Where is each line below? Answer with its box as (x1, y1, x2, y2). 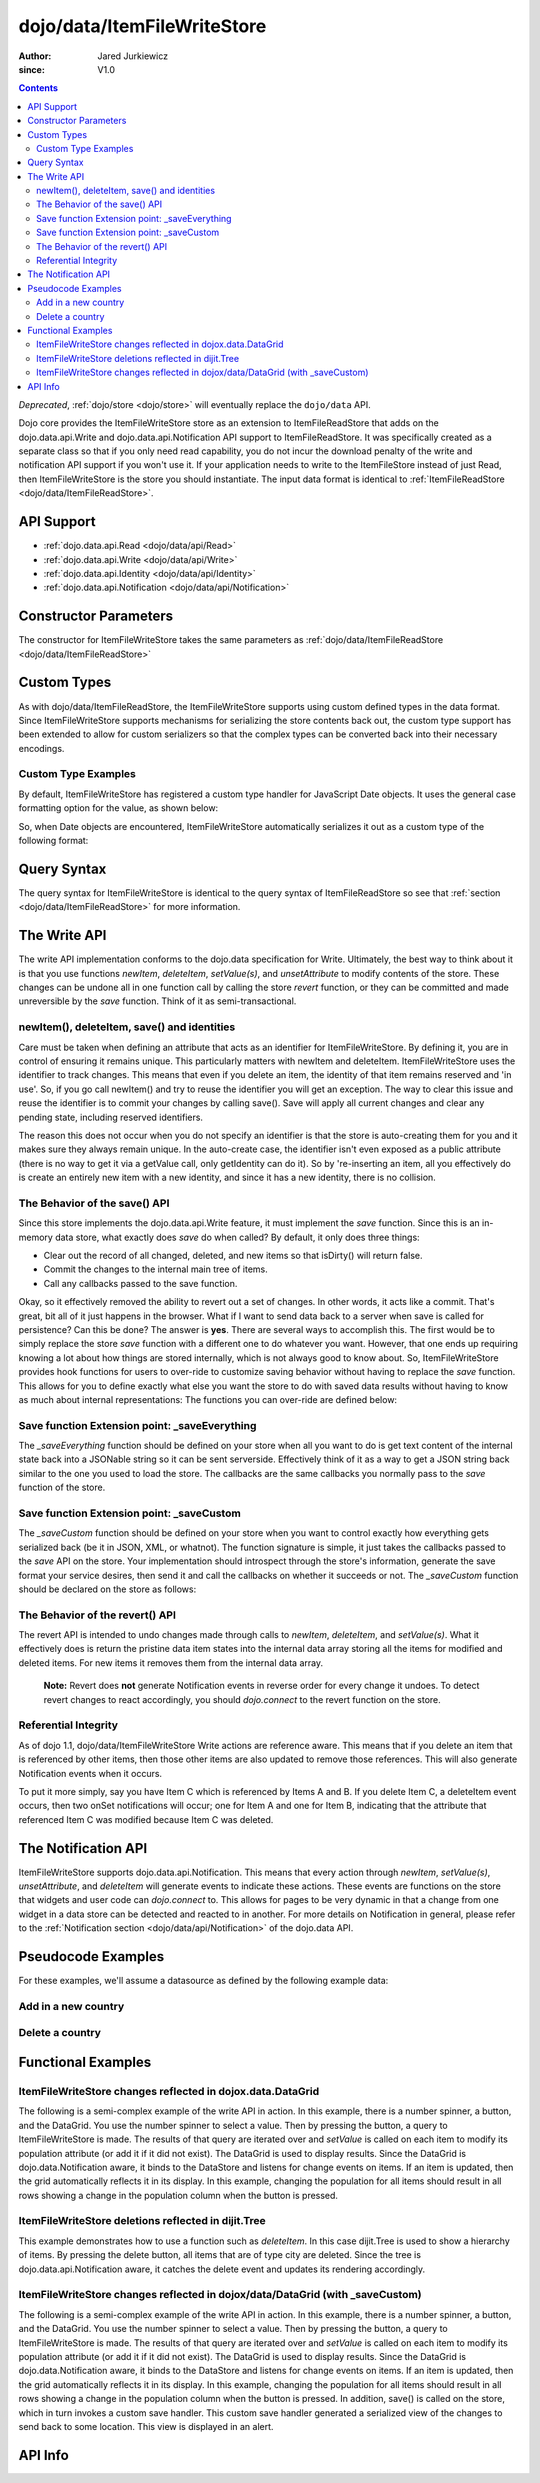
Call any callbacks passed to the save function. (43, 1277, 238, 1289)
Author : (18, 50, 52, 62)
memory (18, 1231, 54, 1243)
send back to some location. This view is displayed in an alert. (18, 2420, 274, 2432)
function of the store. (18, 1481, 106, 1494)
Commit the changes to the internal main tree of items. (43, 1263, 269, 1275)
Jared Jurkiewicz (97, 50, 169, 62)
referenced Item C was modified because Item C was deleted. (18, 1813, 274, 1825)
